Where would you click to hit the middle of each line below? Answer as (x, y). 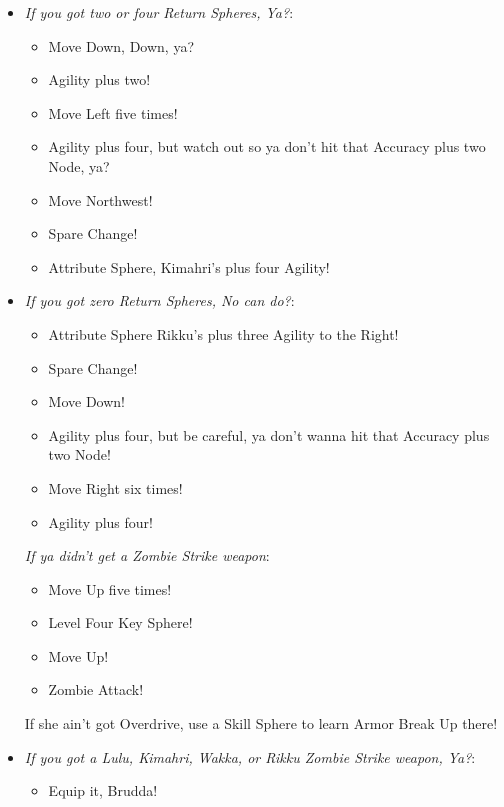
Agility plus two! (99, 79)
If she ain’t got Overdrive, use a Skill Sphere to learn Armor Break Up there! (261, 723)
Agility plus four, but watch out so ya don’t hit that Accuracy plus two (267, 146)
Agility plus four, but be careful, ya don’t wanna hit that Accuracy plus (269, 434)
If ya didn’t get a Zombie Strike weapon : (147, 555)
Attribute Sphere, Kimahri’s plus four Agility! (189, 266)
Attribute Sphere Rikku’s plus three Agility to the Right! (223, 333)
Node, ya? (79, 165)
